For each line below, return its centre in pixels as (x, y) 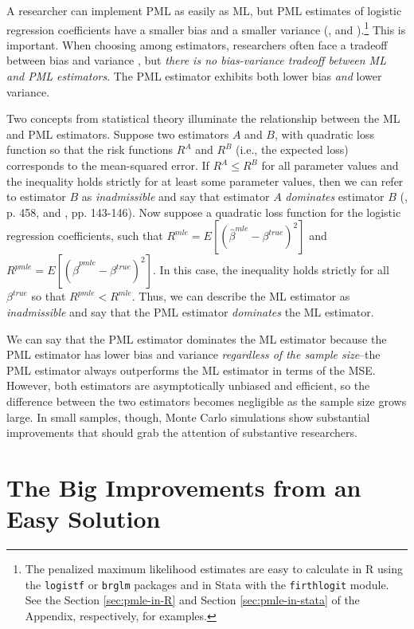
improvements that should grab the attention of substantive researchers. (182, 432)
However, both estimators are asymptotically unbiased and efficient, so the (188, 385)
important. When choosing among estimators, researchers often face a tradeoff (197, 44)
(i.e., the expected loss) (292, 149)
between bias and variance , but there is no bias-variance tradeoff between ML (196, 60)
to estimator (36, 197)
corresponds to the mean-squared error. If (108, 165)
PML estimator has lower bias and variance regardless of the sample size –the (193, 354)
